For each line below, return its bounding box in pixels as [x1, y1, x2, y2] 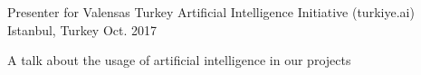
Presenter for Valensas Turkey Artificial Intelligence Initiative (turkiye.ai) [7, 3, 415, 21]
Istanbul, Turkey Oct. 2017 [7, 20, 158, 39]
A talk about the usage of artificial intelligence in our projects [7, 51, 351, 70]
